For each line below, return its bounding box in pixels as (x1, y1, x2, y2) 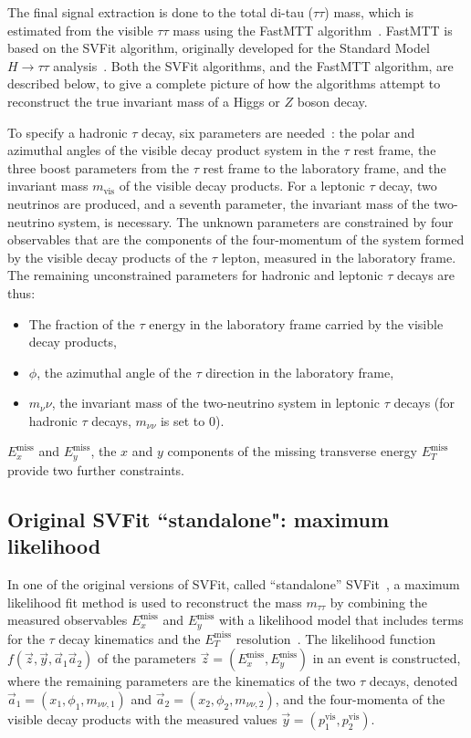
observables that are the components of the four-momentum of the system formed (7, 230, 465, 249)
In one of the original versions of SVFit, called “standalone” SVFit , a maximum (7, 575, 460, 594)
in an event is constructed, (312, 649, 461, 668)
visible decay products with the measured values (7, 709, 277, 728)
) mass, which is (324, 3, 414, 21)
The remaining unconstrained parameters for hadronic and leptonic (7, 265, 383, 285)
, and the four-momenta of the (275, 689, 445, 708)
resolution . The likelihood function (235, 629, 435, 648)
